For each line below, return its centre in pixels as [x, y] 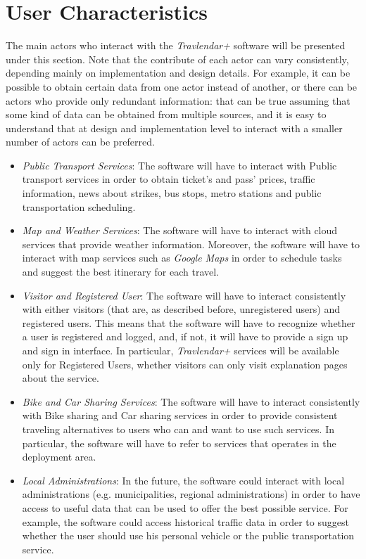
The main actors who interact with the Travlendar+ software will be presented [176, 45]
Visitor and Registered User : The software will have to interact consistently [184, 295]
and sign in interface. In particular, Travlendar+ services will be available [181, 350]
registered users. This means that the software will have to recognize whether [189, 322]
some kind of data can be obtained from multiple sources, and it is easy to [166, 114]
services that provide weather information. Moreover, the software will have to [191, 244]
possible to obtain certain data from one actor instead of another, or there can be [182, 86]
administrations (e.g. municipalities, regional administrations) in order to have [191, 494]
